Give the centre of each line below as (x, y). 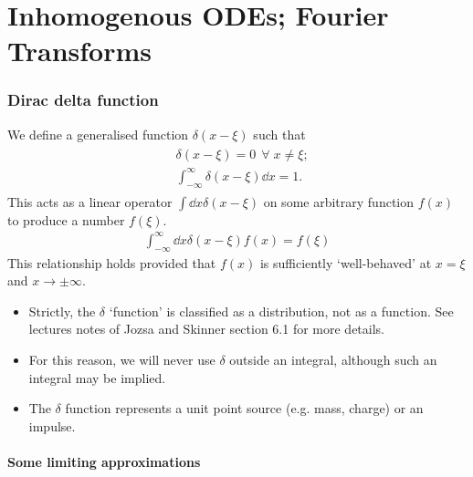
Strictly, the (62, 311)
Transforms (79, 51)
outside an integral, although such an (333, 360)
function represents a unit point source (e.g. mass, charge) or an (244, 408)
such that (279, 134)
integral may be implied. (97, 377)
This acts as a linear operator (90, 201)
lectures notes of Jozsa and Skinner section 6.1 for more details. (207, 329)
